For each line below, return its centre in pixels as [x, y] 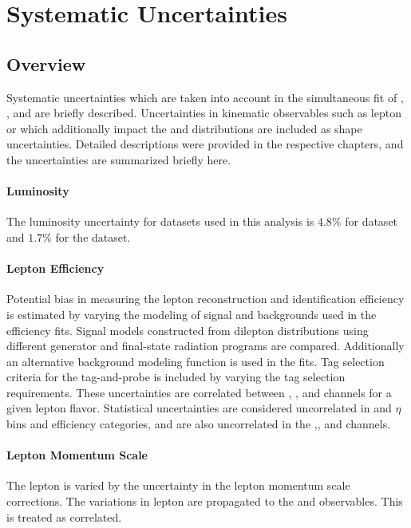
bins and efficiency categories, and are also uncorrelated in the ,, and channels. [199, 424]
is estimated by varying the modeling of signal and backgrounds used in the [192, 314]
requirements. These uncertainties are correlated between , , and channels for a [199, 392]
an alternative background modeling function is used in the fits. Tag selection [196, 361]
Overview [46, 63]
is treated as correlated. [64, 516]
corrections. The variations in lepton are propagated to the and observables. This [205, 501]
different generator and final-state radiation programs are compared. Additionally [205, 346]
